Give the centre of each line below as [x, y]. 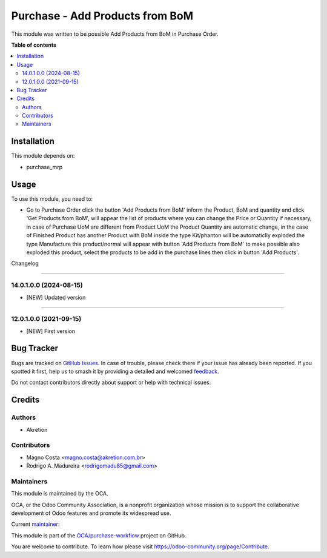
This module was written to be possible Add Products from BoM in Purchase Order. [115, 34]
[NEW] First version [51, 331]
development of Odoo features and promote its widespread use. [91, 513]
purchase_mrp [45, 167]
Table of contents [34, 45]
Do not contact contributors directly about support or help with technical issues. [111, 383]
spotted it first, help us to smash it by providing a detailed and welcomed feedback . [115, 371]
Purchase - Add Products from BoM [102, 16]
